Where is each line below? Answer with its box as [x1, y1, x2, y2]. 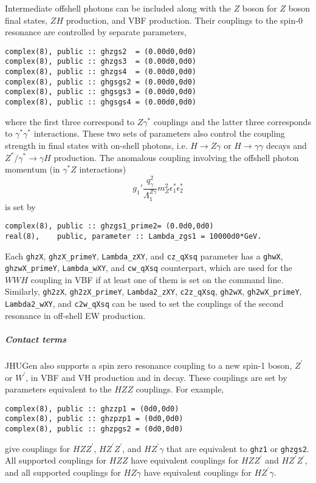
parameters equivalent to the [5, 383, 112, 396]
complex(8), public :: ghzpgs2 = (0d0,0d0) [5, 425, 184, 434]
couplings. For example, [136, 383, 224, 396]
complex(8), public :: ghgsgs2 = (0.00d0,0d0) [5, 77, 196, 86]
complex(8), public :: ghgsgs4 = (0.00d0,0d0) [5, 98, 196, 107]
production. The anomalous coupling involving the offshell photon [53, 151, 299, 163]
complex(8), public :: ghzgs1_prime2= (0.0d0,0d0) [5, 222, 214, 231]
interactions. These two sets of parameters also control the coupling [33, 127, 285, 140]
